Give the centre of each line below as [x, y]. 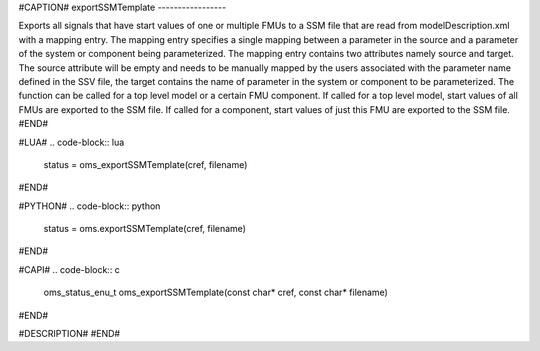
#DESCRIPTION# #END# [69, 334]
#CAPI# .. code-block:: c [69, 269]
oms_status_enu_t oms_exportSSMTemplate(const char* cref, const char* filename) [216, 292]
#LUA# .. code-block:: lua [71, 142]
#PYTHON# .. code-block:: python [89, 206]
